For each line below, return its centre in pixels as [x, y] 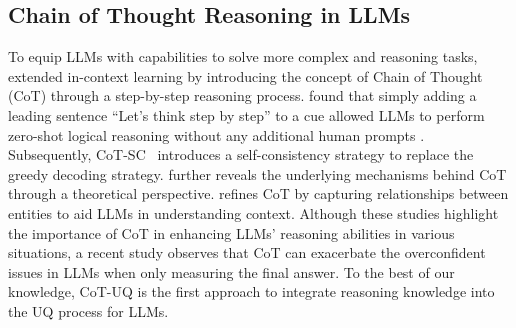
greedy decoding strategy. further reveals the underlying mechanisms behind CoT [257, 173]
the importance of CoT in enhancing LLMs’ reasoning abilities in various [231, 232]
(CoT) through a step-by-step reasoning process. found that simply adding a [242, 95]
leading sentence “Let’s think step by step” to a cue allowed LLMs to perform [246, 114]
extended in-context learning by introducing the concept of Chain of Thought [245, 75]
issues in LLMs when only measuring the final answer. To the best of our [231, 271]
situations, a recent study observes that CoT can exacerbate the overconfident [247, 252]
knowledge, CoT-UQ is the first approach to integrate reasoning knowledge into [251, 291]
